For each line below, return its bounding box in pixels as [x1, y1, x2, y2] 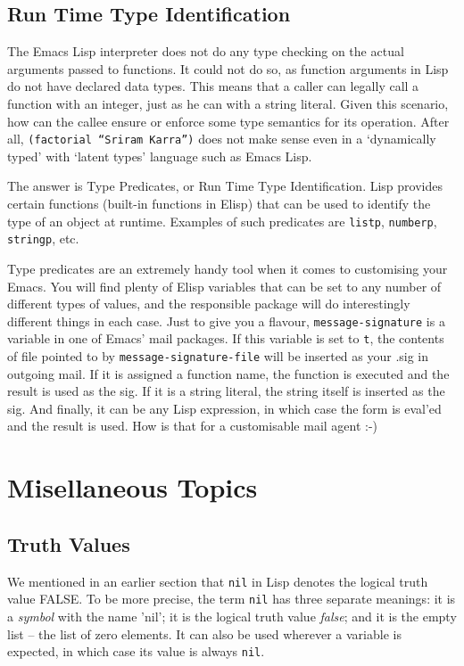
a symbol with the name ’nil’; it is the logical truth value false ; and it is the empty [7, 606, 457, 625]
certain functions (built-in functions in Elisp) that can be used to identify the [7, 194, 431, 213]
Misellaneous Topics [7, 469, 258, 506]
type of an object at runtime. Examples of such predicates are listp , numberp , [7, 211, 437, 230]
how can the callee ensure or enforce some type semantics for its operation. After [7, 111, 450, 130]
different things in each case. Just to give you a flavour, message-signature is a [7, 311, 445, 330]
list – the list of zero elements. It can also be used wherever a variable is [7, 624, 402, 643]
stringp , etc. [7, 229, 79, 248]
